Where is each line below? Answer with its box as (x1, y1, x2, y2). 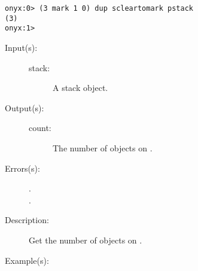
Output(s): (5, 101, 44, 114)
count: (29, 121, 51, 134)
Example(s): (5, 254, 49, 266)
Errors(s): (5, 162, 40, 174)
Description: (5, 214, 49, 226)
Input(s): (5, 41, 38, 53)
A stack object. (53, 81, 108, 94)
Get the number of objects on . (29, 233, 142, 246)
